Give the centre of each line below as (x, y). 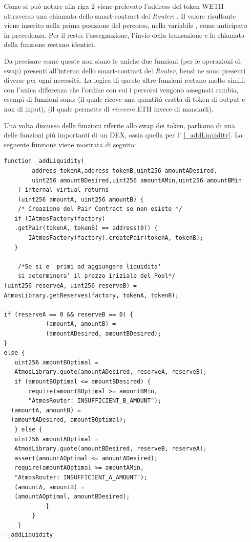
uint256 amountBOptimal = (56, 362)
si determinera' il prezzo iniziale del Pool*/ (96, 276)
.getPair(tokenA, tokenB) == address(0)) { (86, 228)
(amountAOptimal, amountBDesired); (72, 497)
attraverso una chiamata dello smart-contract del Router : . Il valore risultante (120, 15)
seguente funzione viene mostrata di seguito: (70, 144)
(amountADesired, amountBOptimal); (69, 420)
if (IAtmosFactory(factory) (60, 218)
